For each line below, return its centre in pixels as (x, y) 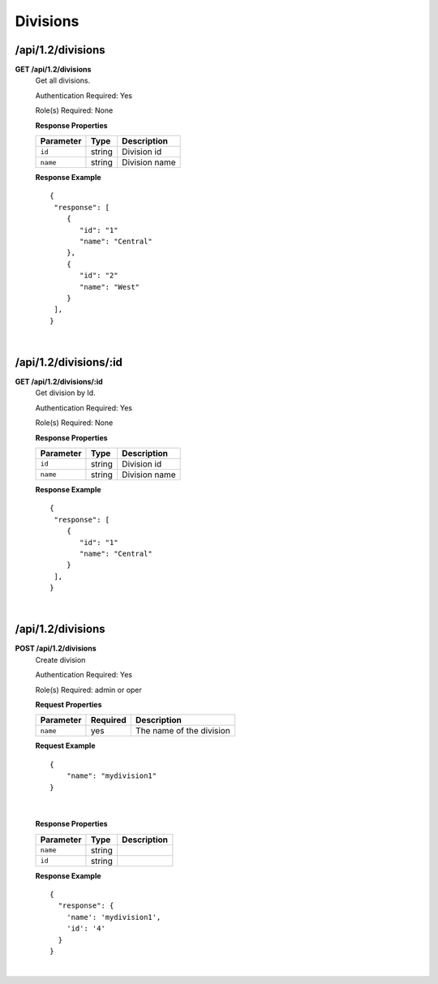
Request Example (65, 746)
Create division (60, 660)
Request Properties (69, 704)
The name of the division (182, 731)
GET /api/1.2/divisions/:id (59, 382)
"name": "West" (110, 287)
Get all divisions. (63, 80)
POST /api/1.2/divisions (56, 648)
